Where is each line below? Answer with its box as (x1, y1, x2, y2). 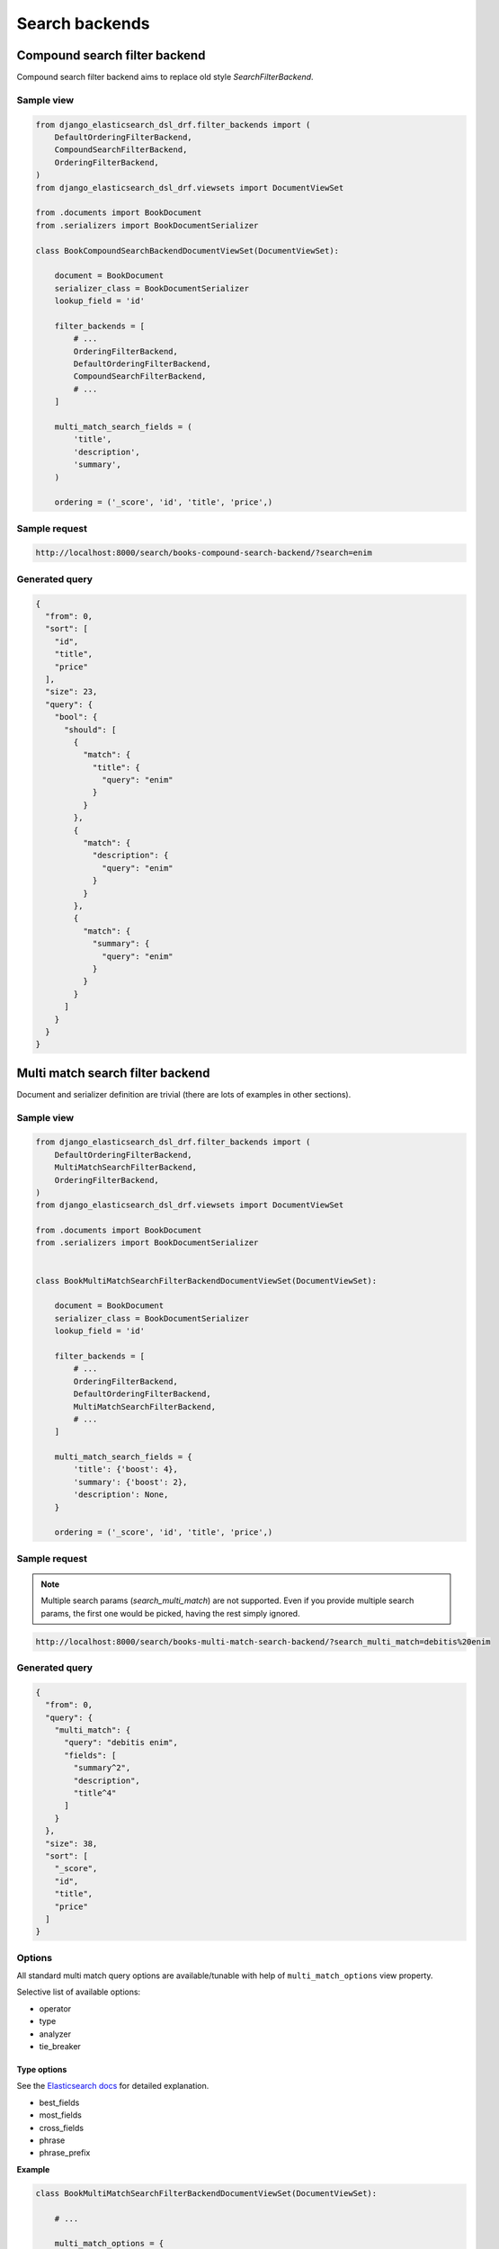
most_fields (39, 2110, 83, 2120)
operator (39, 2003, 72, 2014)
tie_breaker (39, 2041, 81, 2051)
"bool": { (54, 712, 98, 722)
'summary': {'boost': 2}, (73, 1476, 188, 1487)
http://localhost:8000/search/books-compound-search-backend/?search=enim (35, 548, 373, 558)
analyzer (39, 2029, 72, 2039)
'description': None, (73, 1490, 169, 1500)
